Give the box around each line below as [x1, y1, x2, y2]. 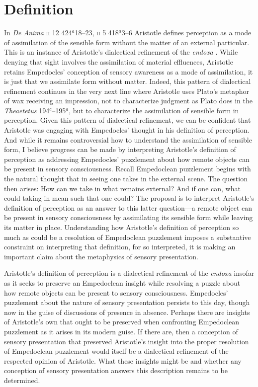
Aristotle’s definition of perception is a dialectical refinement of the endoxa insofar [4, 268, 255, 278]
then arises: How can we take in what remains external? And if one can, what [4, 183, 241, 193]
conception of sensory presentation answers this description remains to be [4, 365, 228, 376]
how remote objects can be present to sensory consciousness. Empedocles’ [4, 287, 228, 298]
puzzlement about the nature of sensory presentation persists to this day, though [4, 297, 250, 308]
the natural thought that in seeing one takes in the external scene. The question [4, 173, 248, 184]
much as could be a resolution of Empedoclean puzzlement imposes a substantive [4, 232, 251, 242]
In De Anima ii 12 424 [4, 27, 72, 38]
